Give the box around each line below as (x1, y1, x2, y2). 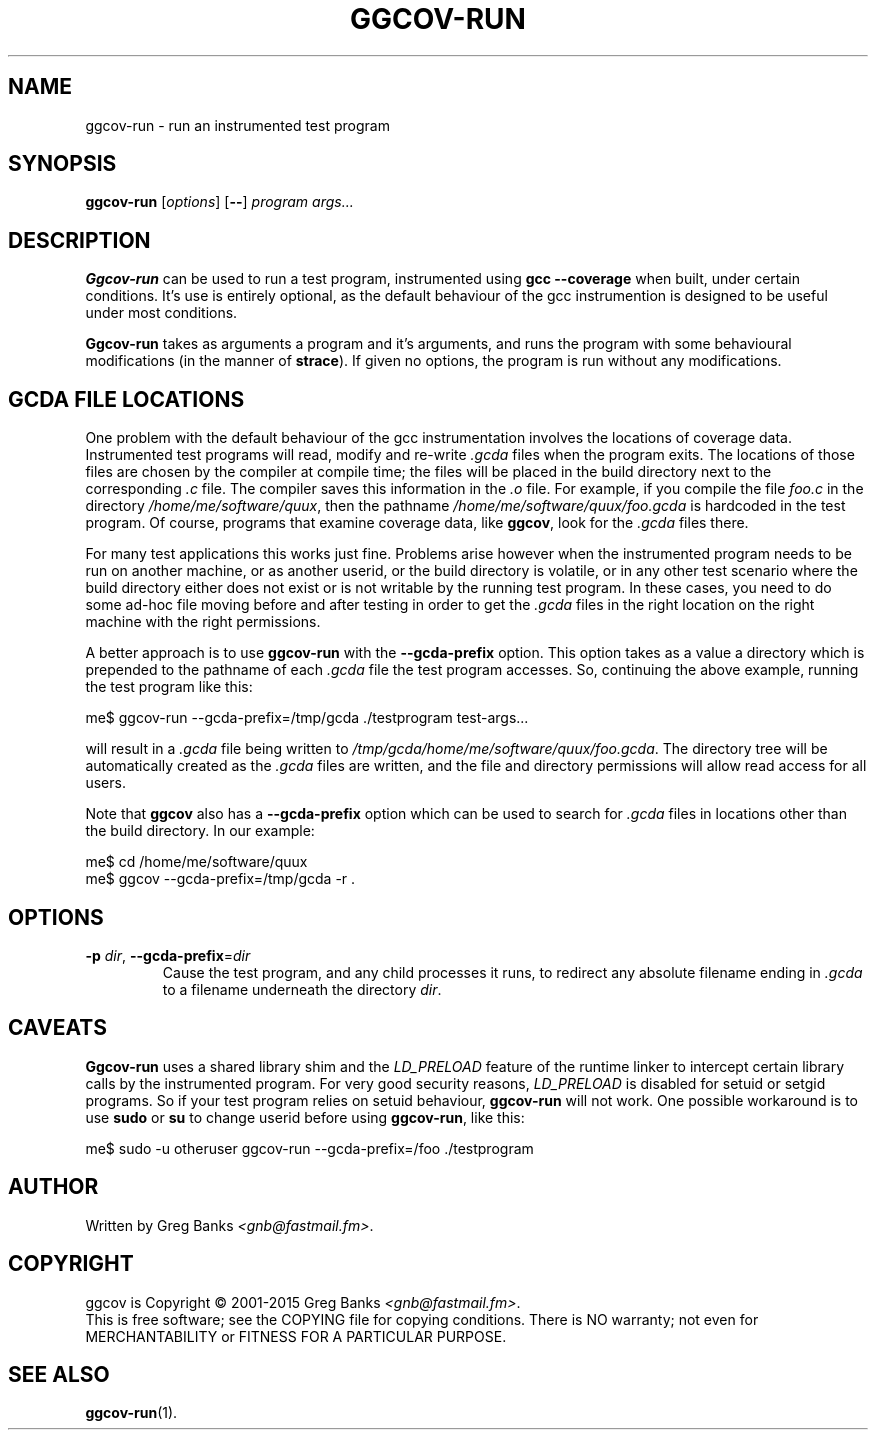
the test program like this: (85, 678, 253, 696)
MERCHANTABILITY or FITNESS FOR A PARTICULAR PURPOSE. (85, 1327, 507, 1345)
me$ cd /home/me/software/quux (85, 853, 308, 871)
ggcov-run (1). (85, 1404, 178, 1422)
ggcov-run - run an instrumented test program (85, 116, 390, 134)
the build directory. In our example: (85, 822, 315, 840)
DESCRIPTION (8, 227, 151, 253)
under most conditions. (85, 304, 238, 322)
